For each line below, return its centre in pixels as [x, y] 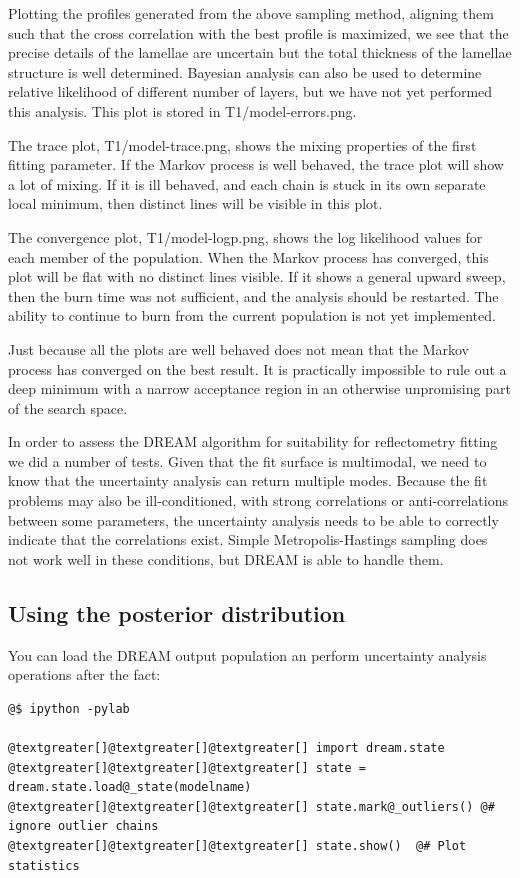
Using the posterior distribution [177, 612]
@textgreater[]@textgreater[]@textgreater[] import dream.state [226, 748]
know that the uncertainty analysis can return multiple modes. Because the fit [248, 480]
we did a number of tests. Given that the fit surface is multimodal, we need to [247, 460]
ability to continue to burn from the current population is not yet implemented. [252, 315]
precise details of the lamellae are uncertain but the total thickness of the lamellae [260, 52]
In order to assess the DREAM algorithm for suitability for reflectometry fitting [253, 441]
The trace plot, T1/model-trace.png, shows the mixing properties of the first [242, 144]
